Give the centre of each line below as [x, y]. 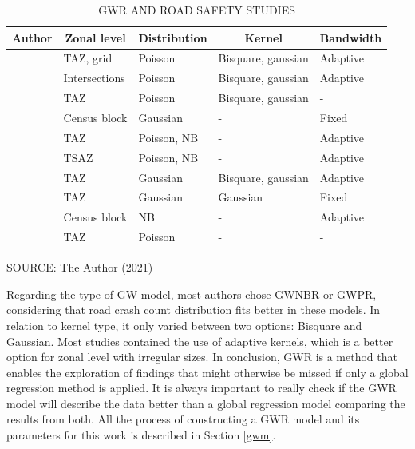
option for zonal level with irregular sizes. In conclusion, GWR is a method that [202, 357]
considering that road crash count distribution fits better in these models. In [194, 310]
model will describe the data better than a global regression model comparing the [206, 403]
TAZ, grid [88, 58]
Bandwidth [351, 37]
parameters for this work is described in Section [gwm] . [141, 435]
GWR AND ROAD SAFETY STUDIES [197, 10]
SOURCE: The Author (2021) [80, 267]
